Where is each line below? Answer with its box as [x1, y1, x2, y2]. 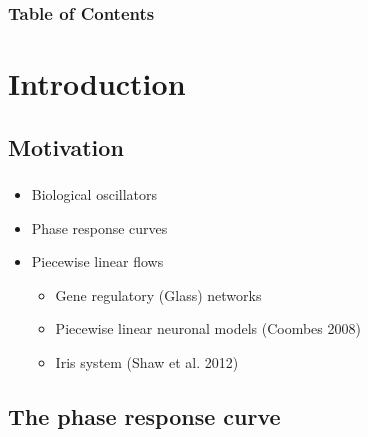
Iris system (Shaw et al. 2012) [55, 351, 239, 372]
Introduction [8, 63, 186, 104]
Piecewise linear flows [31, 251, 164, 272]
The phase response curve [8, 400, 281, 431]
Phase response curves [31, 217, 168, 238]
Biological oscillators [31, 183, 158, 204]
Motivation [8, 131, 124, 162]
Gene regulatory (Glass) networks [55, 284, 262, 305]
